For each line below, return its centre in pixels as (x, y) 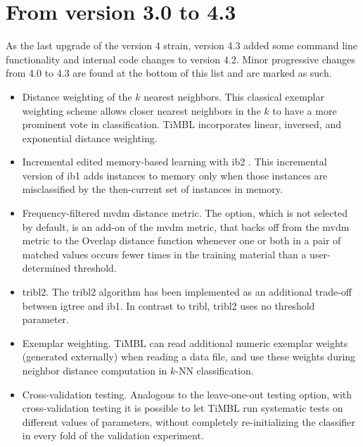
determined (46, 268)
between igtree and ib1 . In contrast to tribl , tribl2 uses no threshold (168, 305)
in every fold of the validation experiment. (113, 435)
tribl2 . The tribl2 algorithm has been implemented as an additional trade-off (187, 292)
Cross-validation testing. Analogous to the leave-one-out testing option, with (187, 394)
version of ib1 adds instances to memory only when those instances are (175, 175)
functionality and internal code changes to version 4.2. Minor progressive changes (180, 59)
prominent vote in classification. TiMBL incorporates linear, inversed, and (181, 124)
